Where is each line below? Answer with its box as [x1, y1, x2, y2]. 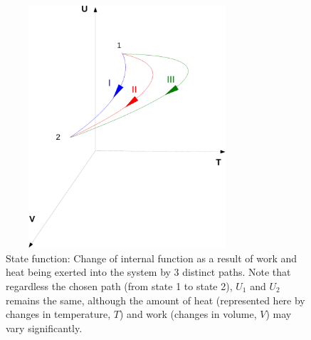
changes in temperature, [6, 306, 111, 321]
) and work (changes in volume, [120, 306, 257, 321]
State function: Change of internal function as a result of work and [6, 250, 297, 265]
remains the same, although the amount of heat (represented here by [6, 292, 305, 307]
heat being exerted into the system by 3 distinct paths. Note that [6, 264, 291, 279]
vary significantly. [6, 320, 83, 335]
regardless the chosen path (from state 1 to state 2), [6, 278, 233, 293]
